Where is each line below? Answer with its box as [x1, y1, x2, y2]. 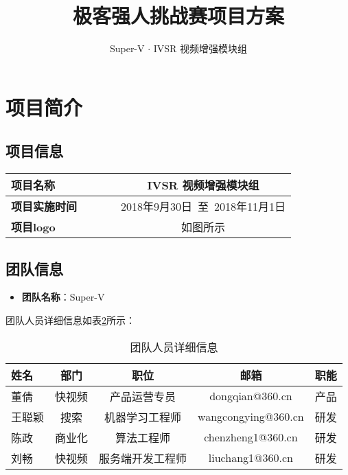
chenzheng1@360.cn [204, 429, 298, 445]
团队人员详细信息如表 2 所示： [5, 312, 135, 327]
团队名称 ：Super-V [21, 290, 105, 304]
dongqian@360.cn [209, 388, 292, 404]
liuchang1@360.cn [208, 450, 293, 465]
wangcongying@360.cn [198, 408, 304, 424]
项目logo [11, 219, 56, 235]
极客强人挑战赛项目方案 [72, 1, 284, 30]
